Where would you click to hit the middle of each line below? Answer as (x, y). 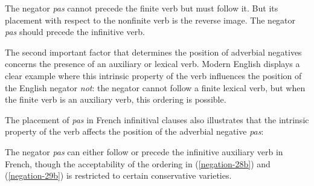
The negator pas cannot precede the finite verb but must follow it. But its (142, 8)
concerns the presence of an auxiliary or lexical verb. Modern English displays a (152, 64)
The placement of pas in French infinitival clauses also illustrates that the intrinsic (157, 119)
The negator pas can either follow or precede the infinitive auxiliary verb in (144, 151)
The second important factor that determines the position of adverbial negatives (153, 52)
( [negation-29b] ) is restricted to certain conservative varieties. (118, 175)
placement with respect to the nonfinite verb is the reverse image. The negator (150, 20)
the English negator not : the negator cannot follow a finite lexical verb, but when (155, 87)
